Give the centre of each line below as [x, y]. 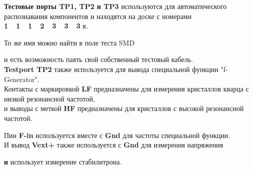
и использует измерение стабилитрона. [63, 161]
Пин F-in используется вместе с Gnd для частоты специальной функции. [117, 135]
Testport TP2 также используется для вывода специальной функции [111, 69]
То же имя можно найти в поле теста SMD [69, 42]
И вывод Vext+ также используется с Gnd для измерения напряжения [114, 145]
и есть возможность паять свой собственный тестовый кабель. [99, 59]
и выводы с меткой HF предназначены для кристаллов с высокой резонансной [124, 108]
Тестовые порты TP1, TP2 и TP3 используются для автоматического [116, 6]
